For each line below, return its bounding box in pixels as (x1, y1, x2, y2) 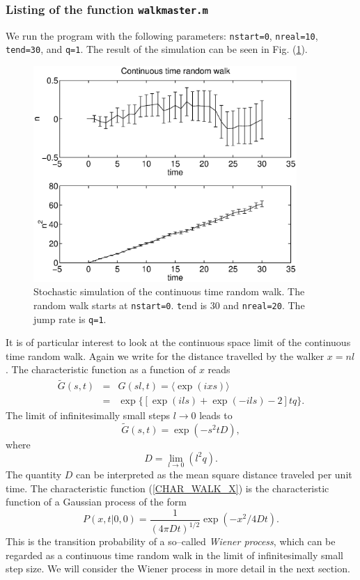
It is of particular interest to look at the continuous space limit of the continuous (6, 335, 351, 350)
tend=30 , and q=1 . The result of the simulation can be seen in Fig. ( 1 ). (6, 42, 308, 56)
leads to (199, 408, 233, 423)
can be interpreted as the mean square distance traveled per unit (76, 467, 352, 481)
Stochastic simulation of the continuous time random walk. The (33, 284, 305, 299)
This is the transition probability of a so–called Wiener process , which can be (6, 534, 336, 549)
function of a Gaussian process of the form (6, 494, 187, 509)
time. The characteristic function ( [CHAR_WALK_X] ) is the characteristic (6, 480, 329, 495)
